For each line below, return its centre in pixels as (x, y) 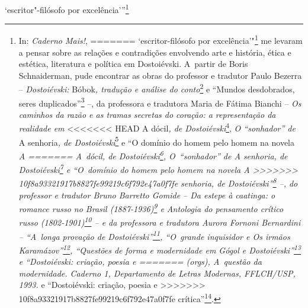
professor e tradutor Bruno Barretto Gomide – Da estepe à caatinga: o (147, 195)
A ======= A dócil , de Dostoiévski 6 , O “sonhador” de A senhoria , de (153, 155)
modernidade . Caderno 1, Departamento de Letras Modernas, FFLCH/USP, (157, 273)
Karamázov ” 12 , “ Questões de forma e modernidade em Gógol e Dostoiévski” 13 (160, 249)
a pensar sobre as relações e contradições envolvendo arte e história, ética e (155, 52)
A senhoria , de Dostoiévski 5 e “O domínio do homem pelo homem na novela (156, 141)
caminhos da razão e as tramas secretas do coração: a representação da (147, 114)
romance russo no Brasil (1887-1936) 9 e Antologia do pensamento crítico (151, 208)
